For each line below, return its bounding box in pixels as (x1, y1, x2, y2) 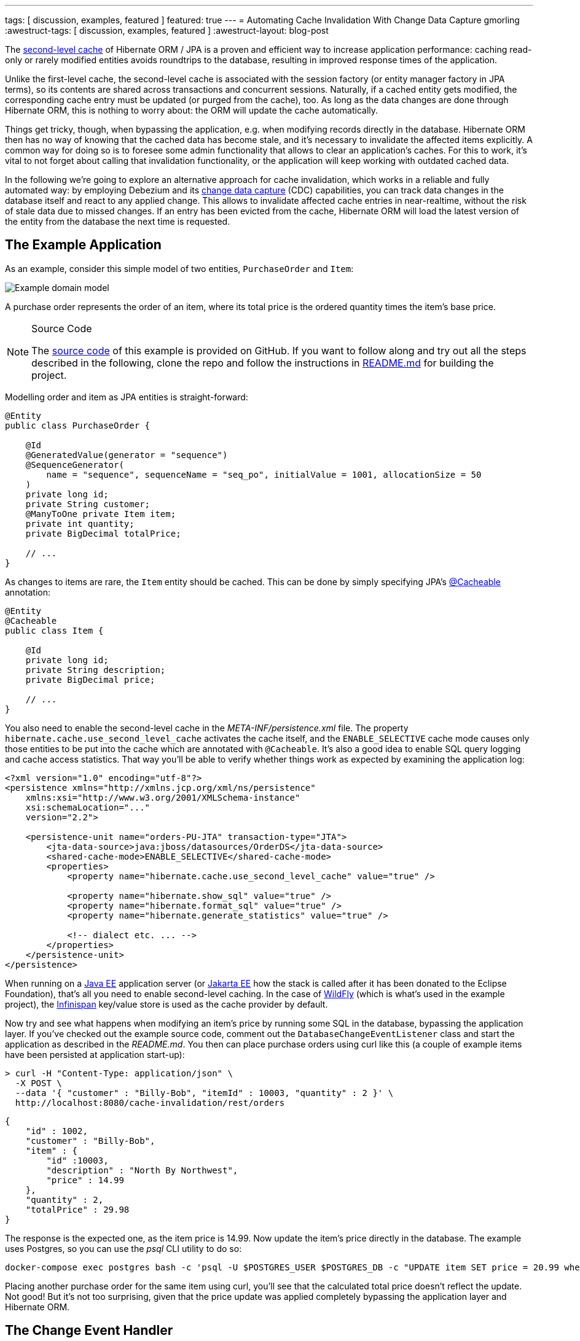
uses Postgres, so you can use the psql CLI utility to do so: (5, 1243, 242, 1254)
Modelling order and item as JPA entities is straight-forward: (5, 391, 248, 402)
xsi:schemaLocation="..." (25, 802, 151, 812)
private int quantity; (25, 518, 135, 529)
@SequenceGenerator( (25, 459, 124, 470)
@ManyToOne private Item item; (25, 508, 176, 519)
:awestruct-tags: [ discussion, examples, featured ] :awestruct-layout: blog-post (5, 25, 329, 36)
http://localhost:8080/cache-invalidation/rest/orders (15, 1097, 285, 1108)
